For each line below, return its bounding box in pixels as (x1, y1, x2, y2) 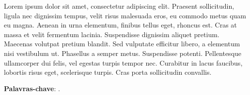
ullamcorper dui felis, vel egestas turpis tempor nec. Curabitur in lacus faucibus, (4, 57, 243, 68)
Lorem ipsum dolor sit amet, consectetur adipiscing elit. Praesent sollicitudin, (4, 1, 234, 11)
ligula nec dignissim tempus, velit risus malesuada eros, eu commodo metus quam (4, 10, 246, 20)
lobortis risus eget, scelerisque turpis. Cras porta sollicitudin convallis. (4, 67, 212, 77)
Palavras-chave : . (4, 83, 60, 93)
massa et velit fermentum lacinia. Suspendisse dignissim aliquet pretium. (4, 29, 219, 39)
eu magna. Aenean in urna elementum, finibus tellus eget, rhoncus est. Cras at (4, 20, 237, 30)
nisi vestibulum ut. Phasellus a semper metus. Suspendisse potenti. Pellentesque (4, 48, 242, 58)
